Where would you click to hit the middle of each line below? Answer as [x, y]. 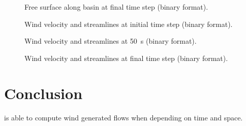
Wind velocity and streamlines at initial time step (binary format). [129, 24]
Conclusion [43, 93]
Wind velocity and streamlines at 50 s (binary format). [111, 41]
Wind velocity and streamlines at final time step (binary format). [126, 58]
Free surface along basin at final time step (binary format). [116, 7]
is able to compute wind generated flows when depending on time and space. [124, 117]
